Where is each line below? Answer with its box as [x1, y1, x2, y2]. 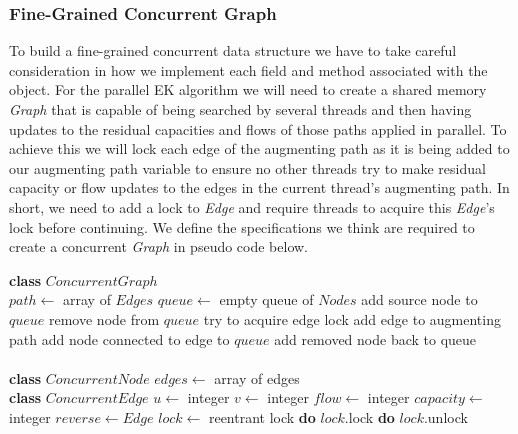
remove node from [49, 308, 160, 329]
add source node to [361, 289, 478, 310]
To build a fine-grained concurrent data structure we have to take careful [9, 40, 457, 61]
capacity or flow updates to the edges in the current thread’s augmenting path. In [9, 177, 510, 198]
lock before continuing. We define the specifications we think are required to [9, 216, 475, 237]
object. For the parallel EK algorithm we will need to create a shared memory [9, 79, 487, 100]
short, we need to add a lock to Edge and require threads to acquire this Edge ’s [9, 196, 495, 217]
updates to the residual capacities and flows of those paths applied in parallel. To [9, 118, 507, 139]
